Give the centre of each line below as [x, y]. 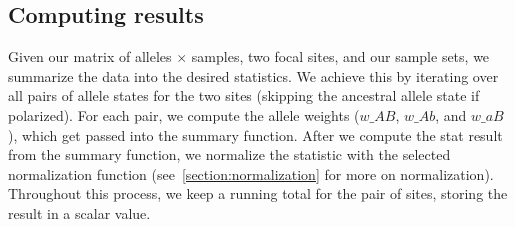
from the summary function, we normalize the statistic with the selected [229, 154]
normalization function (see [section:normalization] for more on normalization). [251, 173]
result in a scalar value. [79, 212]
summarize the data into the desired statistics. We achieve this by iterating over [253, 75]
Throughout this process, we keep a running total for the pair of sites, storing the [258, 193]
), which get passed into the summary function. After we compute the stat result [255, 134]
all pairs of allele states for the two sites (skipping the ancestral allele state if [244, 95]
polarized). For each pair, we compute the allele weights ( [184, 114]
